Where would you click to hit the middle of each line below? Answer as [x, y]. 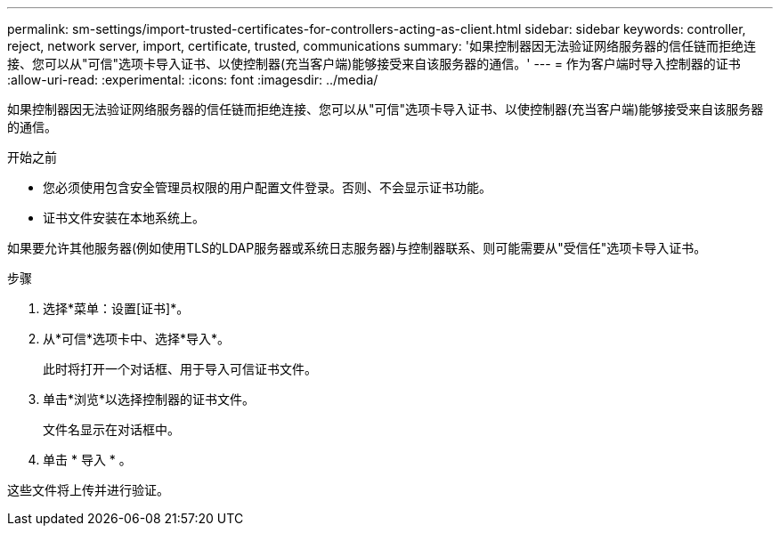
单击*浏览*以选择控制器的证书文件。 [149, 399]
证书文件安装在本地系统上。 [124, 218]
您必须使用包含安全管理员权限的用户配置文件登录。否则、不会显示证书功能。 [267, 187]
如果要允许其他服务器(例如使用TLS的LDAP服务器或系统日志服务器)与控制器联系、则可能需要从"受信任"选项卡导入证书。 [357, 248]
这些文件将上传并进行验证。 [88, 490]
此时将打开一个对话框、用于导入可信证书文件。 [180, 369]
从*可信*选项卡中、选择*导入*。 [137, 339]
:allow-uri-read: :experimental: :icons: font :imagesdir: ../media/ [193, 80]
